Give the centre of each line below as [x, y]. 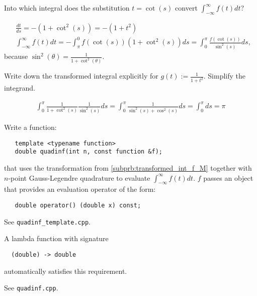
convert [186, 8]
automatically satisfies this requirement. [66, 271]
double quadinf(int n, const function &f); [89, 152]
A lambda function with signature [56, 238]
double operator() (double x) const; [78, 206]
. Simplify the [224, 76]
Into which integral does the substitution [67, 8]
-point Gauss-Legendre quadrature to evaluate [79, 177]
